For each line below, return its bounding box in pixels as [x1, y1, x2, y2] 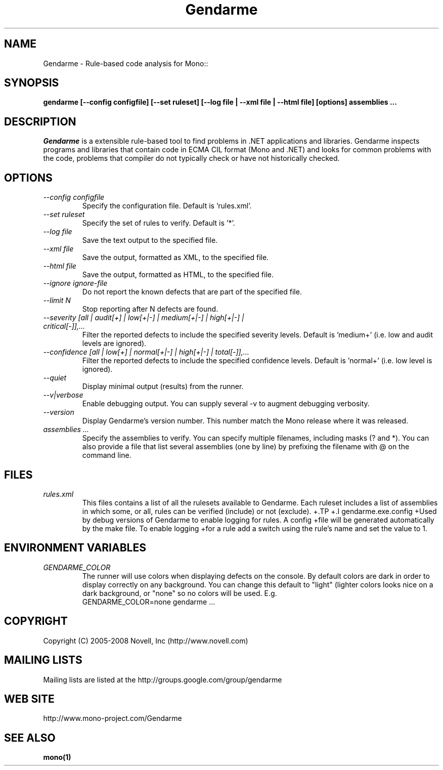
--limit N [43, 296, 71, 305]
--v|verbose [43, 391, 83, 400]
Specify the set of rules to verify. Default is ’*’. [82, 219, 235, 228]
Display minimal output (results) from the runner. [82, 382, 244, 391]
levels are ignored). [82, 339, 147, 348]
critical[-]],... [43, 322, 85, 331]
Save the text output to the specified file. [82, 236, 218, 245]
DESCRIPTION [4, 115, 76, 128]
